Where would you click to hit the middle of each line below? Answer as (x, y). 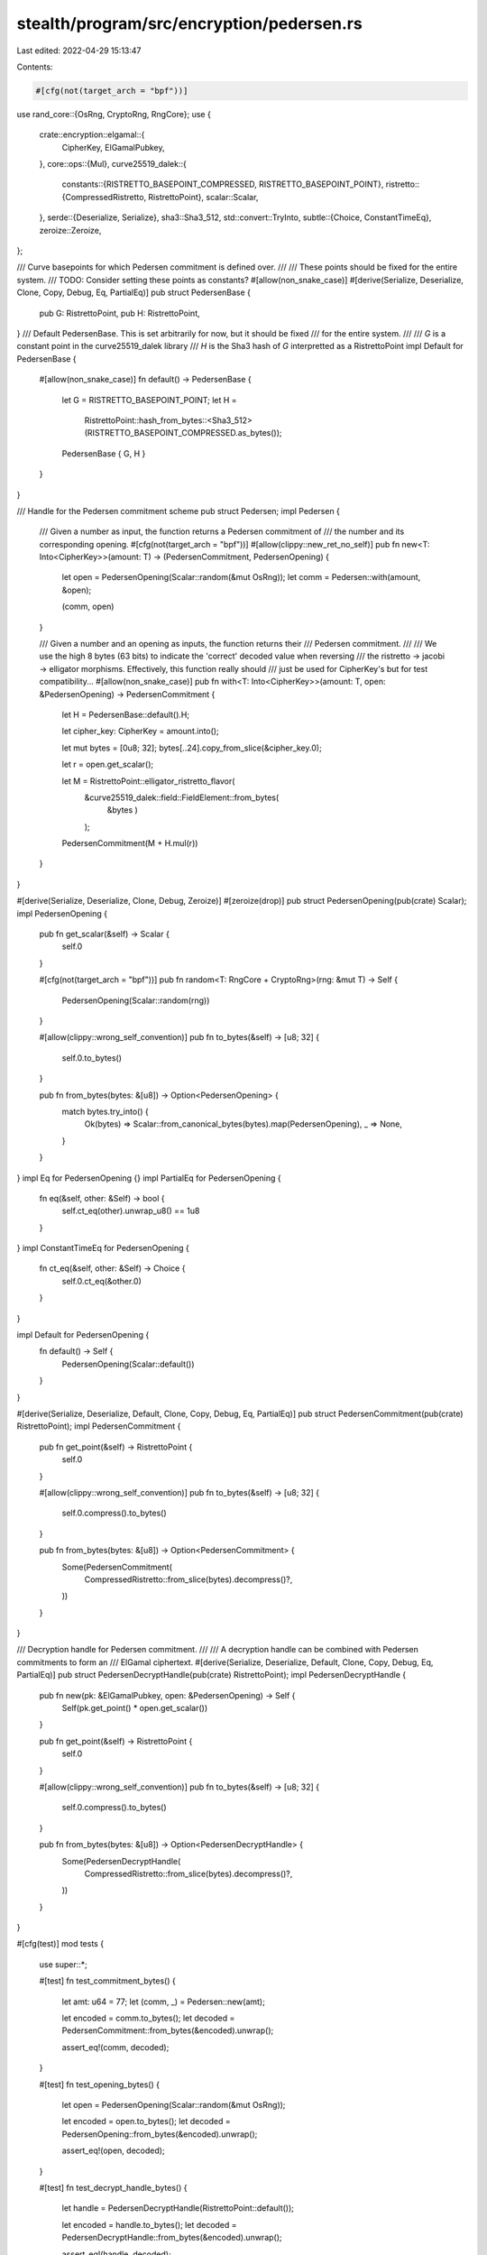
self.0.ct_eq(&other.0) (101, 1281)
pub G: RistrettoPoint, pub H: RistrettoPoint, (119, 313)
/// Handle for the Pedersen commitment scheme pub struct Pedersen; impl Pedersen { (178, 511)
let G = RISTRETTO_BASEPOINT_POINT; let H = (150, 400)
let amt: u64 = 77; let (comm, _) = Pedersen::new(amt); (163, 2002)
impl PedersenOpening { (62, 913)
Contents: (35, 67)
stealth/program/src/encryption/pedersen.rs (189, 23)
